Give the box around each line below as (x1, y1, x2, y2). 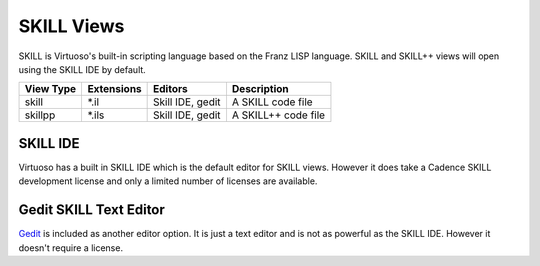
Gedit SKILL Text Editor (18, 201, 165, 219)
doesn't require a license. (18, 241, 124, 254)
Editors (153, 82, 189, 96)
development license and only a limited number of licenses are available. (18, 175, 318, 187)
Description (231, 82, 289, 96)
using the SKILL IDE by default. (18, 63, 147, 75)
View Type (24, 82, 77, 96)
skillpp (24, 108, 56, 122)
